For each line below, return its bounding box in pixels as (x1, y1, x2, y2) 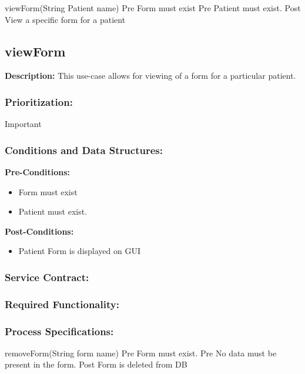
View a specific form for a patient (5, 13, 126, 25)
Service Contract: (5, 269, 89, 284)
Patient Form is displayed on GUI (18, 245, 140, 257)
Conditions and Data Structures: (5, 142, 163, 157)
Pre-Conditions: (5, 166, 70, 178)
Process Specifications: (5, 323, 114, 338)
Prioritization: (5, 94, 73, 109)
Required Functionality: (5, 296, 119, 311)
